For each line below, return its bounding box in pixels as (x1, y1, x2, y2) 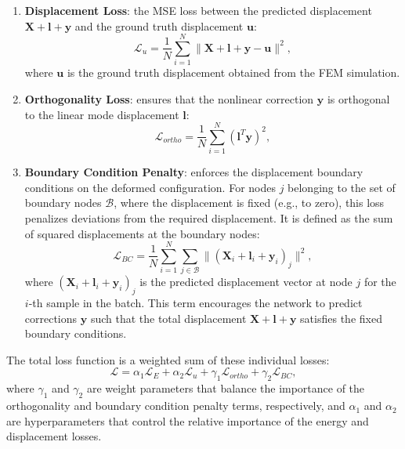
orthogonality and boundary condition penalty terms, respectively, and (6, 397, 345, 414)
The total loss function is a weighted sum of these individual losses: (6, 351, 330, 368)
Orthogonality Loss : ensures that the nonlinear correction (24, 90, 314, 107)
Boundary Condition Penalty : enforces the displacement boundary (24, 164, 363, 180)
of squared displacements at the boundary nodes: (24, 225, 260, 241)
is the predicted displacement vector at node (139, 273, 353, 290)
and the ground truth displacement (74, 17, 244, 34)
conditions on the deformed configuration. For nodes (24, 179, 276, 195)
